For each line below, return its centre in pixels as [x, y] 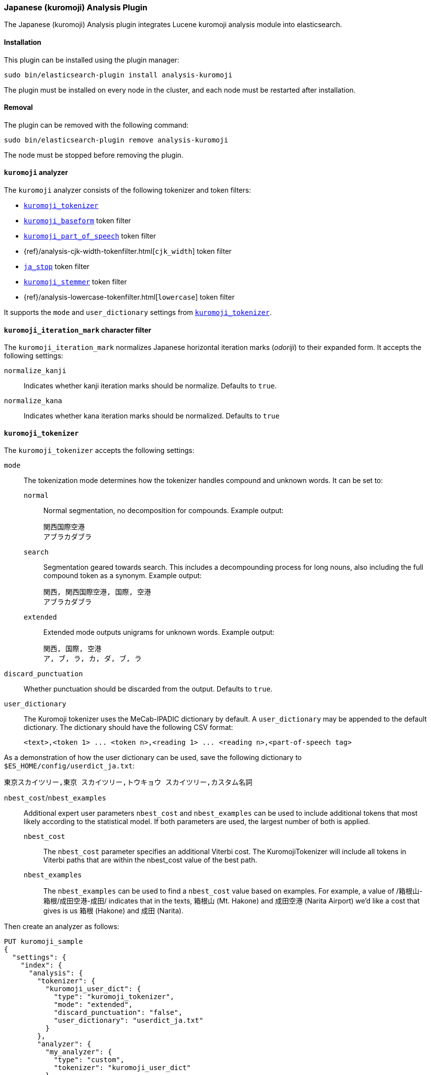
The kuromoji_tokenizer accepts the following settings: [99, 451]
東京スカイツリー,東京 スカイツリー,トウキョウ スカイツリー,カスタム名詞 [128, 782]
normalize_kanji [35, 371]
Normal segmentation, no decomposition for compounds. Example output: [164, 511]
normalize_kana [33, 401]
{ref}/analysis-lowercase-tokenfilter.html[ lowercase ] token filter [129, 297]
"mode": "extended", [93, 1005]
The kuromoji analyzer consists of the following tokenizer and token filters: [128, 190]
